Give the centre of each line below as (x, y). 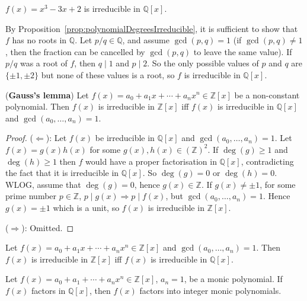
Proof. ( (19, 138)
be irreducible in (125, 138)
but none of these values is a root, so (108, 74)
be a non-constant (267, 95)
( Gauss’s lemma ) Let (47, 95)
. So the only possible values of (203, 63)
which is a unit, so (86, 207)
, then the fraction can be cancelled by (75, 51)
